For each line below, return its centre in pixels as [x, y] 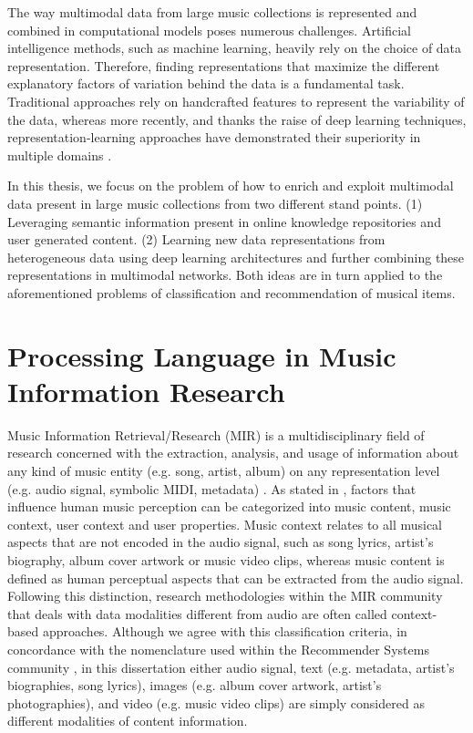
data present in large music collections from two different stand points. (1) [215, 203]
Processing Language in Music [202, 355]
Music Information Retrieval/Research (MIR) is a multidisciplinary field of [216, 434]
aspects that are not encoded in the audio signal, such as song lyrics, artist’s [221, 542]
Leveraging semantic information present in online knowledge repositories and [224, 221]
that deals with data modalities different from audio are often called [197, 613]
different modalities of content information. [128, 721]
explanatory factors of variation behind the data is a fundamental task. [206, 83]
